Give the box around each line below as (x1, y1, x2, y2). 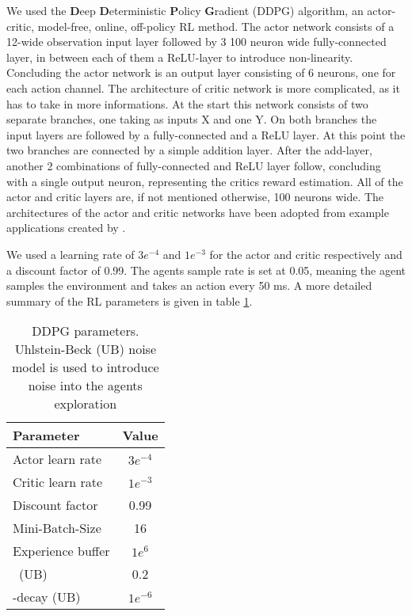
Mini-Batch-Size (13, 519, 101, 538)
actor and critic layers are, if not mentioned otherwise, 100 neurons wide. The (6, 188, 384, 205)
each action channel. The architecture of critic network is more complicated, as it (6, 79, 400, 96)
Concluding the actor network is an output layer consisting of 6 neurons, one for (6, 64, 396, 81)
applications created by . (6, 219, 126, 236)
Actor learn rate (13, 450, 102, 469)
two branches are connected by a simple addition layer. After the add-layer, (6, 142, 372, 158)
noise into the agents (28, 376, 143, 395)
